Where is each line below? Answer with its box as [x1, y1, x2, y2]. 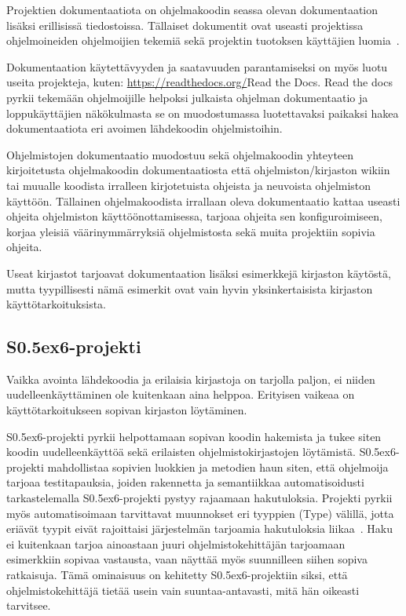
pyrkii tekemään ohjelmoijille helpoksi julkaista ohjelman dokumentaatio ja [6, 89, 368, 105]
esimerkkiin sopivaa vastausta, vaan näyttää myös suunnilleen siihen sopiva [6, 551, 368, 567]
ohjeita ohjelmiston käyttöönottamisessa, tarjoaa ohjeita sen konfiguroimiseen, [6, 208, 382, 224]
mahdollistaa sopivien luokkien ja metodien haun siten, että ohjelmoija [47, 458, 389, 475]
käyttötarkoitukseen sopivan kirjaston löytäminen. [6, 402, 247, 418]
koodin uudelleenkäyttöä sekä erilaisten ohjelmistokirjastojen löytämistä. [6, 443, 357, 460]
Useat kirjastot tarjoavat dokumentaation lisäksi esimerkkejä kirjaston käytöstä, [6, 264, 391, 281]
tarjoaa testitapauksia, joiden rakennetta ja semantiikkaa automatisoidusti [6, 474, 364, 490]
